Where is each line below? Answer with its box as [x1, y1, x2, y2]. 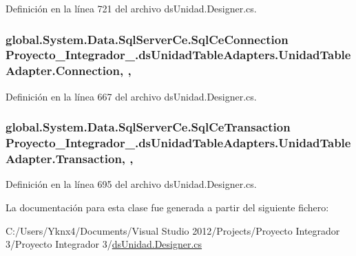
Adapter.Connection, [6, 62, 124, 79]
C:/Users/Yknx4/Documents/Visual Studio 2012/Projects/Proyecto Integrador [6, 223, 340, 237]
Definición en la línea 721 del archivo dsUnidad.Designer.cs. [6, 1, 257, 15]
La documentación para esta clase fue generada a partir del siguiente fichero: [6, 200, 329, 214]
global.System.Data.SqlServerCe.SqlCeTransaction [6, 118, 291, 136]
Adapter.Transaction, [6, 150, 126, 167]
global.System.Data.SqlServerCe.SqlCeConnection [6, 30, 289, 47]
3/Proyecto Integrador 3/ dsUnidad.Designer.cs [6, 237, 202, 251]
